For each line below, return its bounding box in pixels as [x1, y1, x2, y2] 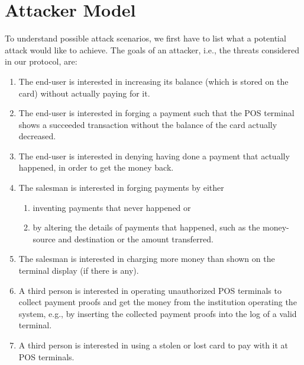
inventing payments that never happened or [33, 201, 191, 213]
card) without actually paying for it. [18, 87, 150, 99]
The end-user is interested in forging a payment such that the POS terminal [18, 107, 295, 119]
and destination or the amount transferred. [58, 232, 214, 245]
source [33, 232, 56, 245]
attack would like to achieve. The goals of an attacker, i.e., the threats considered [5, 43, 300, 56]
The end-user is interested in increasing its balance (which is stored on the [18, 75, 289, 87]
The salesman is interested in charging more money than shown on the [18, 252, 275, 265]
